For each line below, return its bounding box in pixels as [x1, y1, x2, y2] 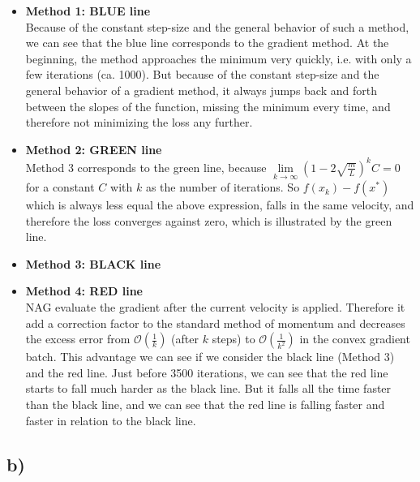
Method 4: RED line [25, 282, 143, 299]
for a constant [25, 179, 95, 196]
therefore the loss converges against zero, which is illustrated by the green [25, 212, 392, 229]
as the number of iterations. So [145, 179, 300, 196]
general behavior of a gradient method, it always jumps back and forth [25, 81, 377, 98]
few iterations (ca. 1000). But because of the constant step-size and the [25, 66, 379, 83]
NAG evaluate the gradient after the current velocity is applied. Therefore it [25, 299, 405, 316]
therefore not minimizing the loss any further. [25, 114, 253, 131]
